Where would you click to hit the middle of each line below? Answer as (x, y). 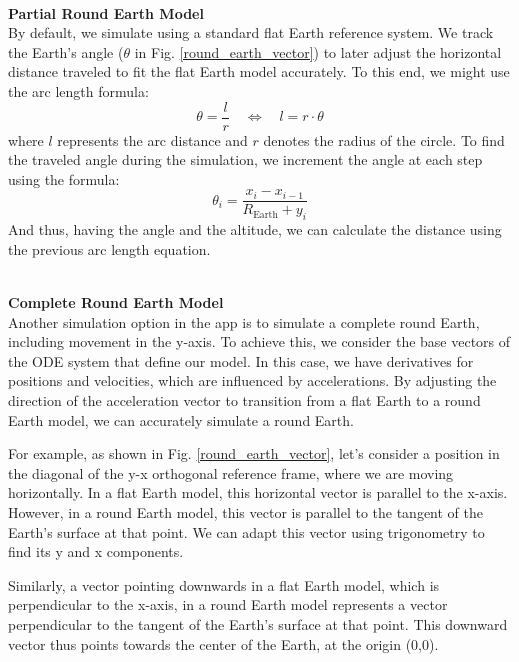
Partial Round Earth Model (106, 12)
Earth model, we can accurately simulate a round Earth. (181, 419)
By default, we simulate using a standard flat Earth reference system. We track (251, 32)
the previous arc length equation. (109, 248)
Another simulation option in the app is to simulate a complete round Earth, (244, 321)
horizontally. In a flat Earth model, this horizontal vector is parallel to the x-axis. (258, 492)
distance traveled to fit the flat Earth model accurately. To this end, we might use (259, 71)
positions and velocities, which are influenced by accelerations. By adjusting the (252, 380)
